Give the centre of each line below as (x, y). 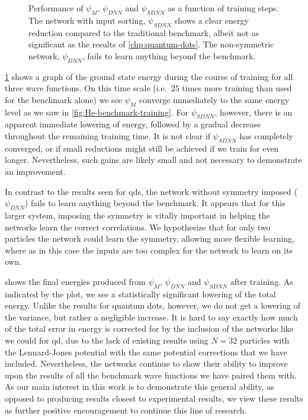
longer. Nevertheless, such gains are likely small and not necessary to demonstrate (153, 160)
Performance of (56, 8)
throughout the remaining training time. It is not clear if (108, 135)
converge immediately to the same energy (214, 99)
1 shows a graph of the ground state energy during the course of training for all (149, 76)
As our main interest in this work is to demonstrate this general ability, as (139, 387)
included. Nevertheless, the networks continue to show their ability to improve (147, 363)
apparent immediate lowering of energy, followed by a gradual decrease (133, 124)
